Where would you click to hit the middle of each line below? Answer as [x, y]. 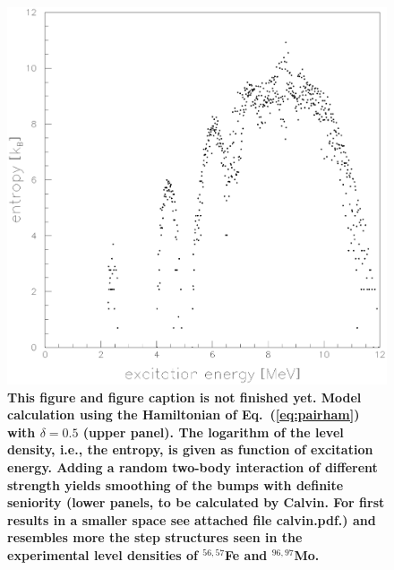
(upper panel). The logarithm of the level [213, 432]
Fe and [246, 555]
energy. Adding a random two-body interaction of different [193, 467]
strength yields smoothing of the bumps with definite [176, 484]
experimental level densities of [103, 555]
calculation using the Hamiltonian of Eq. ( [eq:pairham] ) [184, 415]
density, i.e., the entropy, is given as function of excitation [190, 449]
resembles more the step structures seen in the [155, 537]
